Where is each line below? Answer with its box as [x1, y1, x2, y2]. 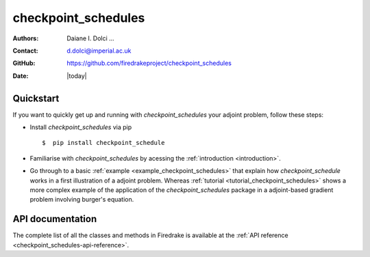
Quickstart [12, 92, 60, 104]
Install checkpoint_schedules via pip [29, 123, 132, 131]
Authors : [12, 34, 39, 42]
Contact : [12, 46, 39, 55]
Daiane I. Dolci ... [66, 34, 114, 42]
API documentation [12, 213, 97, 225]
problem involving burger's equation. [29, 195, 134, 204]
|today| [66, 72, 87, 80]
